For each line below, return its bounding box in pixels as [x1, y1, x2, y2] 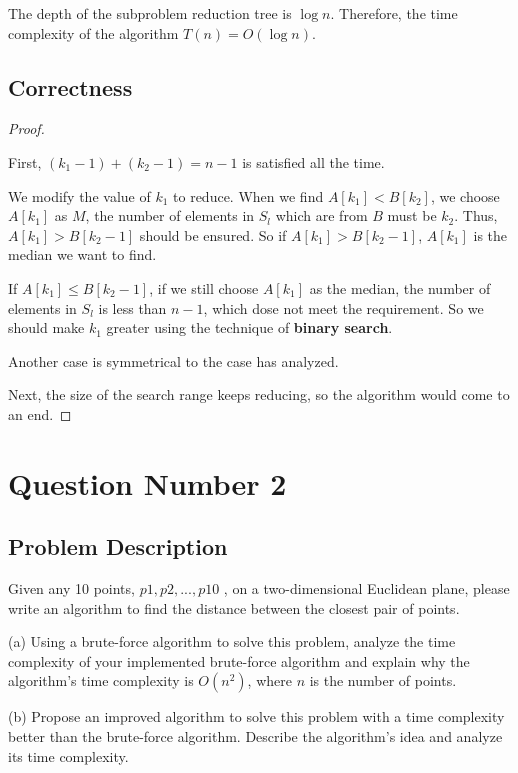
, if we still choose [149, 277, 259, 298]
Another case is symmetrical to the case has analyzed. [8, 350, 339, 371]
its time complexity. [8, 745, 129, 766]
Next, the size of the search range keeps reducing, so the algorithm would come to [8, 384, 510, 405]
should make [8, 317, 85, 338]
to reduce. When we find [173, 185, 324, 206]
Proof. [8, 118, 45, 139]
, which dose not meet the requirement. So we [203, 297, 484, 318]
